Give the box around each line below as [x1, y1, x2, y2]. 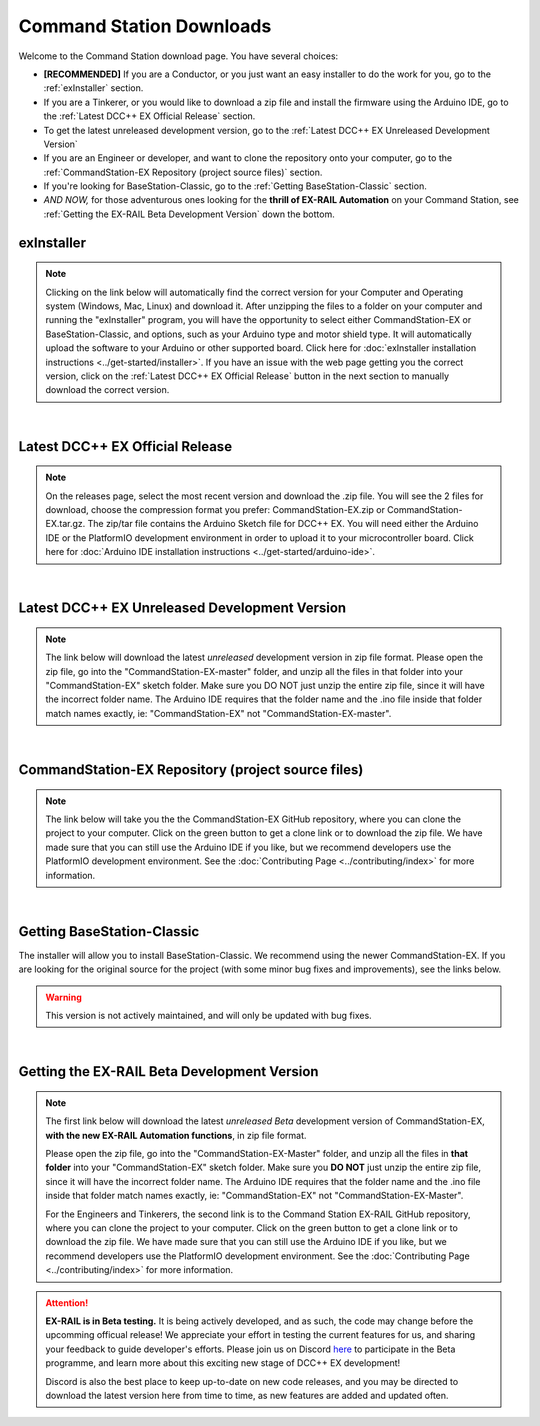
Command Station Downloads [18, 15, 272, 37]
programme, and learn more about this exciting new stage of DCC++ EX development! [45, 1357, 401, 1369]
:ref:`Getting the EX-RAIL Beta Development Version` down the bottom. [43, 208, 335, 220]
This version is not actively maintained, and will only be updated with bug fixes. [45, 1010, 372, 1022]
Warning [45, 991, 82, 1003]
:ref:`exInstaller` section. [43, 82, 144, 94]
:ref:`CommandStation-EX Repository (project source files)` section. [43, 166, 323, 178]
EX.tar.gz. [45, 518, 86, 530]
